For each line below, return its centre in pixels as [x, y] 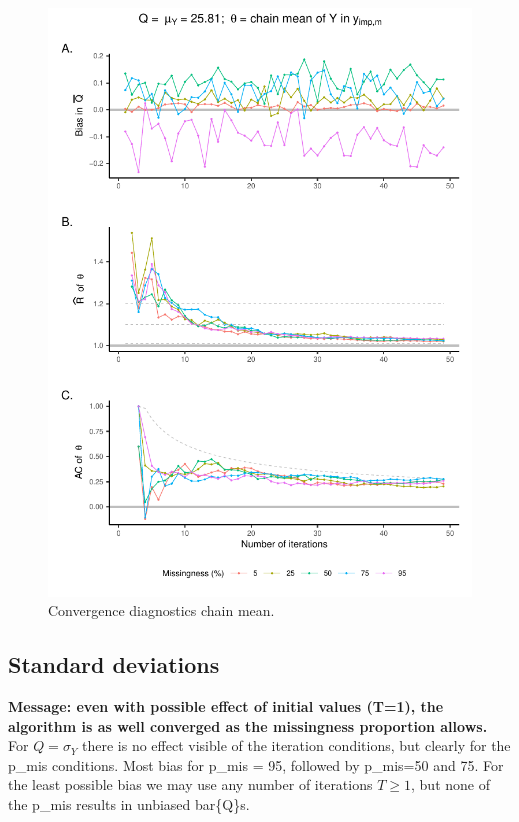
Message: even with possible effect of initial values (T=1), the [226, 706]
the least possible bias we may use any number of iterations [190, 784]
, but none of [450, 784]
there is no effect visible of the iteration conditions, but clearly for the [296, 745]
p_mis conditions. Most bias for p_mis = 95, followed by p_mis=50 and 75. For [256, 764]
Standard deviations [114, 664]
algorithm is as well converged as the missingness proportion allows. [248, 725]
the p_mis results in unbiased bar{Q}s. [129, 803]
